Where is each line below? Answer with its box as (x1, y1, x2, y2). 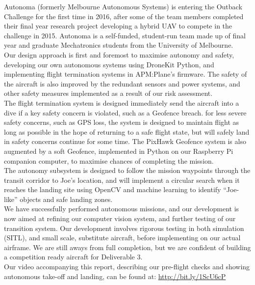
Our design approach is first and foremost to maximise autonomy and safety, (4, 49, 234, 59)
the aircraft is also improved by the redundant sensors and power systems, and (4, 78, 240, 88)
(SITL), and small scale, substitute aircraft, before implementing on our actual (4, 232, 241, 243)
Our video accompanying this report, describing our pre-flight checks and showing (4, 261, 250, 272)
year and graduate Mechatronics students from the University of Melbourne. (4, 40, 233, 50)
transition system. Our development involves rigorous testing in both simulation (4, 223, 244, 233)
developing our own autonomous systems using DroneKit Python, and (4, 59, 214, 69)
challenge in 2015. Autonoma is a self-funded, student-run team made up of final (4, 30, 246, 40)
